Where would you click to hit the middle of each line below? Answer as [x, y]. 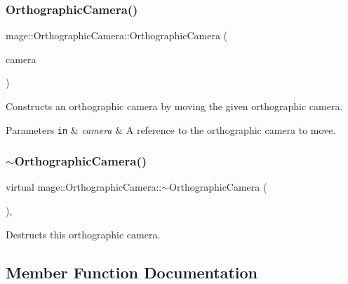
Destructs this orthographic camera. [83, 234]
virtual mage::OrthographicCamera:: [84, 187]
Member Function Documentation [132, 272]
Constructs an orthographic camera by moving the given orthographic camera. [174, 106]
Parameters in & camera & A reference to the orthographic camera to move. [171, 129]
